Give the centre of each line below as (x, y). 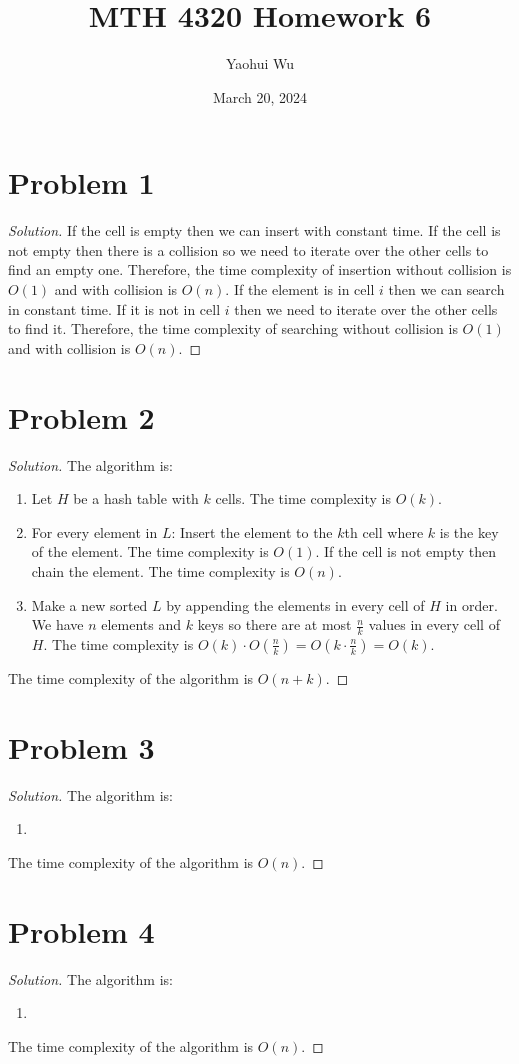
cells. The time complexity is (303, 498)
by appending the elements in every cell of (295, 604)
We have (57, 624)
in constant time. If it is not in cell (114, 308)
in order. (471, 604)
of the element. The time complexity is (150, 551)
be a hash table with (136, 498)
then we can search (446, 289)
